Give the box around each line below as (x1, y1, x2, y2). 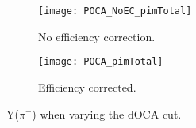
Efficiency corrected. (38, 78, 136, 95)
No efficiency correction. (38, 28, 156, 44)
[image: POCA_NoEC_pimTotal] (38, 6, 192, 17)
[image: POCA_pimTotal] (38, 56, 163, 68)
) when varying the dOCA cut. (32, 105, 182, 122)
